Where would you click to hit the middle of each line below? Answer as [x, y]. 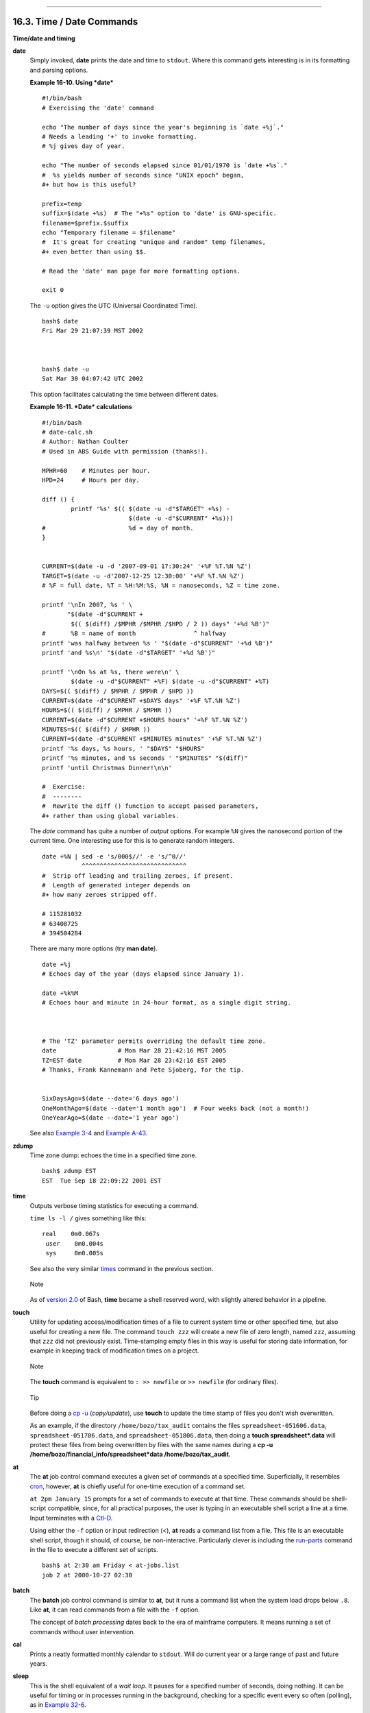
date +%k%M [60, 993]
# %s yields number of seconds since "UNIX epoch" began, [143, 175]
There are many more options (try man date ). [94, 948]
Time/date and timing [44, 38]
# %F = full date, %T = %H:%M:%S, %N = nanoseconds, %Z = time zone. [161, 586]
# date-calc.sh [67, 432]
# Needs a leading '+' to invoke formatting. [120, 137]
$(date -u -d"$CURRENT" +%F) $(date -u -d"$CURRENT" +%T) [170, 681]
